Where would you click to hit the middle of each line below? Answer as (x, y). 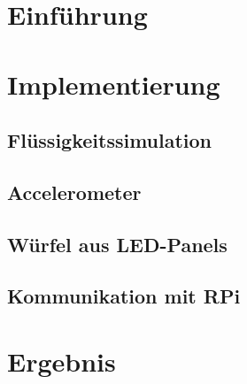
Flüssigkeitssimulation (110, 140)
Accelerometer (74, 192)
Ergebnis (62, 361)
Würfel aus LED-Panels (117, 244)
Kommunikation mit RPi (124, 296)
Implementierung (114, 84)
